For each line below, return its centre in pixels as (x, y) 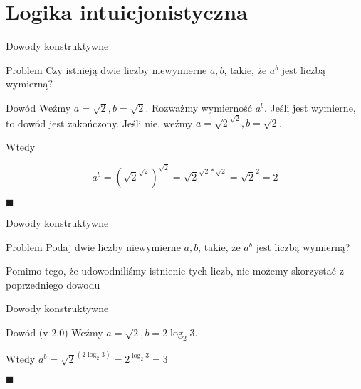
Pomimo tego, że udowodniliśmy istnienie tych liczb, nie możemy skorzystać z (175, 271)
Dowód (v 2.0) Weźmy (54, 332)
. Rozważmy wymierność (199, 107)
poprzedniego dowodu (53, 284)
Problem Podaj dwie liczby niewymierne (93, 246)
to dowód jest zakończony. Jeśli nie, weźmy (99, 123)
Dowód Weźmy (38, 107)
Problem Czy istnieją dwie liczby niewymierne (106, 69)
